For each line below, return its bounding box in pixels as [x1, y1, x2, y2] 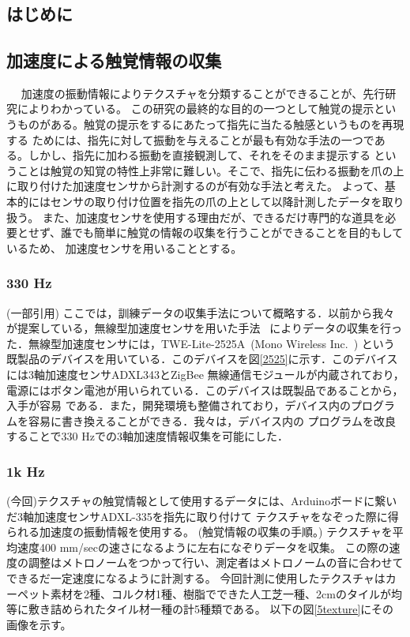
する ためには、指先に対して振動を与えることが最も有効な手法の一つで [6, 131, 374, 148]
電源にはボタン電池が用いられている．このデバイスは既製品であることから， [6, 381, 404, 398]
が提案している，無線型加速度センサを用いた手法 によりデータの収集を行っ [6, 320, 402, 336]
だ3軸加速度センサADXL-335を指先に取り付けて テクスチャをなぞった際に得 [6, 508, 399, 524]
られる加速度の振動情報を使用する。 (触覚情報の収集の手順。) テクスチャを [6, 523, 393, 540]
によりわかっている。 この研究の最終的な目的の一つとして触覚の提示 [17, 100, 374, 117]
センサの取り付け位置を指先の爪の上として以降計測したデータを [50, 193, 382, 209]
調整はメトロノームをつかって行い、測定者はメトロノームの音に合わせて [28, 554, 404, 571]
